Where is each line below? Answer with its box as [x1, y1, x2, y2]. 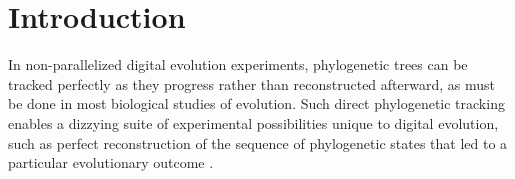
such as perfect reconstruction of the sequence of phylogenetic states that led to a [8, 132, 508, 153]
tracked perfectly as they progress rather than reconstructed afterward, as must [8, 73, 495, 94]
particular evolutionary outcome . [8, 152, 214, 173]
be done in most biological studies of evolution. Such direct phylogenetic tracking [8, 93, 505, 114]
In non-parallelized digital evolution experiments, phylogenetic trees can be [8, 54, 468, 75]
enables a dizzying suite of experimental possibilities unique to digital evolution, [8, 112, 499, 133]
